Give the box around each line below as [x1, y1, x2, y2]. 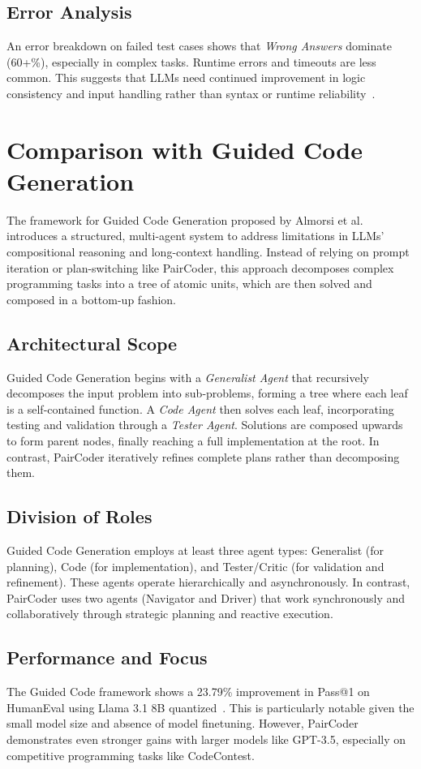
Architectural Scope [6, 330, 178, 355]
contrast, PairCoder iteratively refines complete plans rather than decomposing [6, 448, 400, 465]
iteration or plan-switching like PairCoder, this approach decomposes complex [6, 259, 394, 276]
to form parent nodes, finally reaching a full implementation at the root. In [6, 432, 380, 449]
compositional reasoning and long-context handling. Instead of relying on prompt [6, 243, 410, 260]
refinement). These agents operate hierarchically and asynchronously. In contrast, [6, 574, 410, 591]
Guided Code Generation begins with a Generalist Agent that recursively [6, 368, 369, 385]
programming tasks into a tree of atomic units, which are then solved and [6, 275, 372, 292]
